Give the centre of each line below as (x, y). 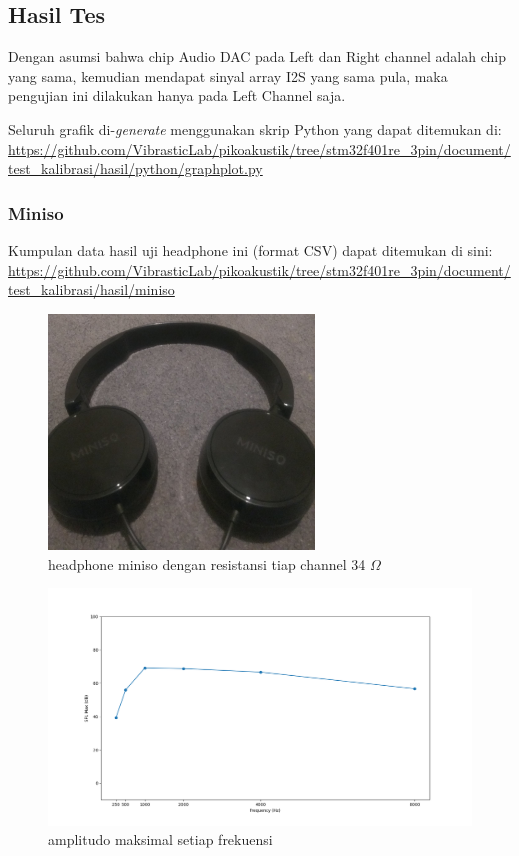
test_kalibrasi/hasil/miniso (91, 289)
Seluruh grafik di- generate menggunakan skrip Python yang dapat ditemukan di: (255, 128)
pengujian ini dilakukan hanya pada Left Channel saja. (177, 95)
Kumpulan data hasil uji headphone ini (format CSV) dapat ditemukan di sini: (250, 249)
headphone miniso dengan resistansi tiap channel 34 (207, 563)
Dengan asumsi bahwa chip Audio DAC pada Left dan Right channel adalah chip (257, 56)
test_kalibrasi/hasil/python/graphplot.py (135, 168)
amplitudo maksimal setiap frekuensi (160, 839)
